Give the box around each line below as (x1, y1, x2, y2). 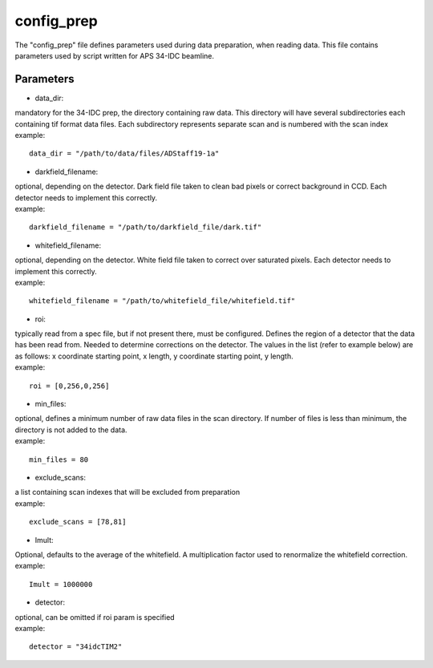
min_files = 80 (29, 455, 89, 464)
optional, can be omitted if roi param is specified (14, 612, 176, 621)
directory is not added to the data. (14, 425, 127, 435)
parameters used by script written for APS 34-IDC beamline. (14, 51, 214, 60)
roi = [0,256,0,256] (29, 381, 110, 391)
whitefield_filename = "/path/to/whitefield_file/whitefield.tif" (29, 297, 296, 306)
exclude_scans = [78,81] (29, 517, 127, 527)
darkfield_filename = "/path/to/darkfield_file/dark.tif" (29, 223, 262, 232)
